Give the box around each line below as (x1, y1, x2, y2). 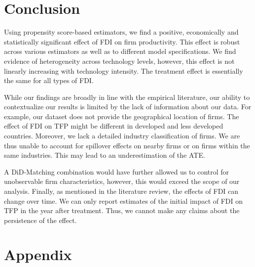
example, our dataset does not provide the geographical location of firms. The (4, 111, 239, 121)
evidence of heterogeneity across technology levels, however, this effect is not (4, 55, 235, 66)
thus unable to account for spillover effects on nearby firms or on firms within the (4, 140, 250, 150)
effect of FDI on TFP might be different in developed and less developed (4, 121, 223, 131)
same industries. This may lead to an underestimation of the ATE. (4, 150, 205, 160)
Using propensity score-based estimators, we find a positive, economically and (4, 27, 239, 37)
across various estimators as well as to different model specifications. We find (4, 46, 236, 56)
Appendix (4, 244, 72, 264)
